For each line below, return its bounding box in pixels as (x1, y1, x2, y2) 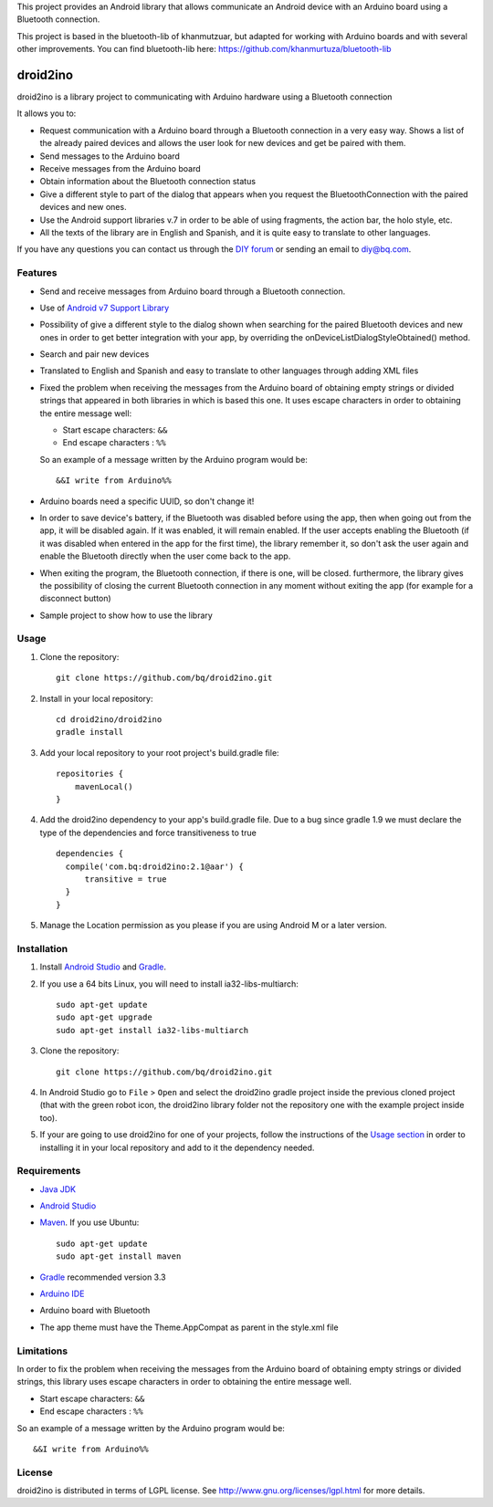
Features (16, 267, 58, 279)
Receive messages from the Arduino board (39, 163, 201, 174)
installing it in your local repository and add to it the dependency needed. (39, 1142, 315, 1153)
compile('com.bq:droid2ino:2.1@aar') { (65, 861, 244, 872)
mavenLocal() (74, 781, 133, 791)
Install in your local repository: (39, 693, 154, 704)
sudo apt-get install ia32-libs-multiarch (56, 1025, 249, 1035)
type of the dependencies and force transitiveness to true (39, 827, 257, 838)
